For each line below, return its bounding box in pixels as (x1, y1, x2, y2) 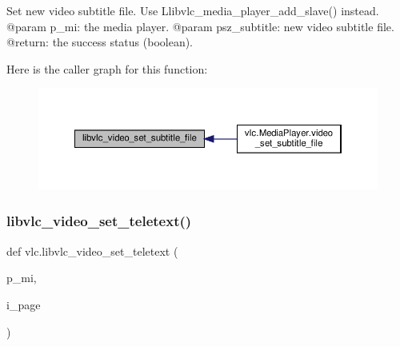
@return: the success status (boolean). (6, 34, 194, 50)
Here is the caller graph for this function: (6, 60, 208, 77)
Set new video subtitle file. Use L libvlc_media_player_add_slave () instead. (6, 2, 379, 18)
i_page (6, 296, 41, 312)
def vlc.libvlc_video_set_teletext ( (6, 242, 178, 259)
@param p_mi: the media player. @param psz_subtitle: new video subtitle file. (6, 18, 394, 34)
